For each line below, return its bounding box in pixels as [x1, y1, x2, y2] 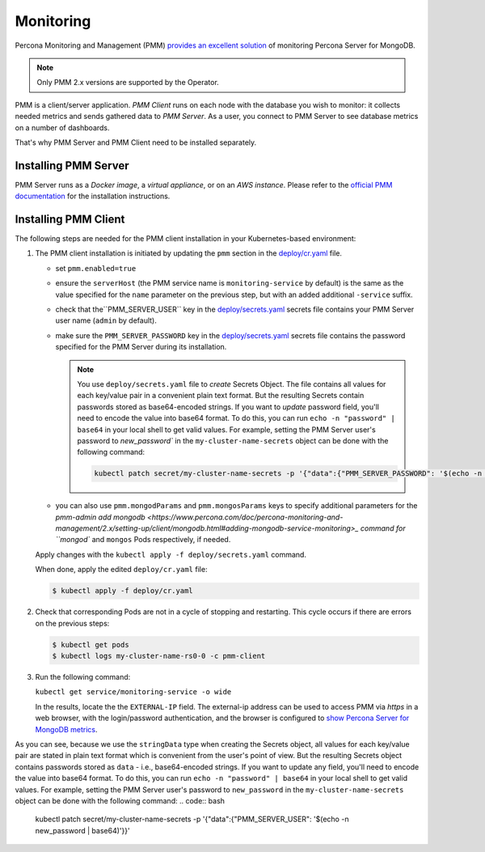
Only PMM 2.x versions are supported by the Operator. [36, 78, 220, 87]
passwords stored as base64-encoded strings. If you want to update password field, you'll [77, 401, 380, 412]
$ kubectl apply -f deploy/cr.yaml [52, 587, 193, 596]
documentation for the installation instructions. [15, 191, 171, 201]
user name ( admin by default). [55, 316, 157, 325]
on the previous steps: [35, 618, 110, 628]
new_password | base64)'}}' [35, 825, 130, 835]
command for [360, 523, 406, 533]
